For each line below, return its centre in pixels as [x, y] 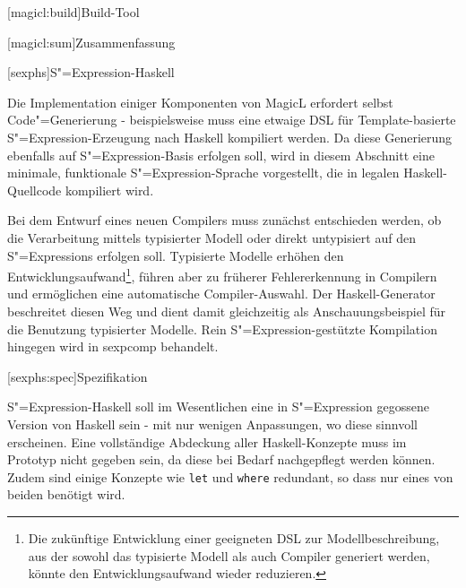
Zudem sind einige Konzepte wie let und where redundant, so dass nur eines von [230, 476]
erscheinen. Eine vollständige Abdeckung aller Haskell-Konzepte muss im [207, 441]
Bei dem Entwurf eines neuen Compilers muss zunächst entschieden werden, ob [224, 220]
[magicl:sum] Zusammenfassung [91, 42]
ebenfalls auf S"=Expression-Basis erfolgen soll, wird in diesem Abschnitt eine [221, 155]
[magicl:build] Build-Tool [73, 12]
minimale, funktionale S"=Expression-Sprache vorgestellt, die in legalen [203, 173]
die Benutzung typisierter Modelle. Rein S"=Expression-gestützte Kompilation [222, 329]
